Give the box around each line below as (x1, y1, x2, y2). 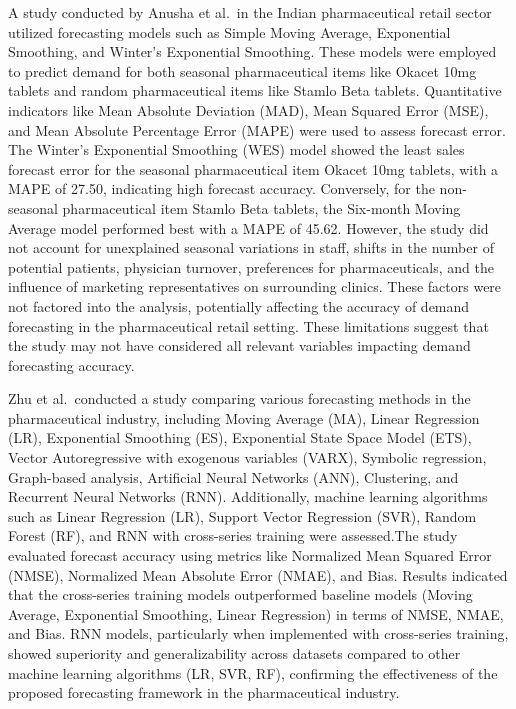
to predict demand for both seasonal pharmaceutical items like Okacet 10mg (8, 60, 477, 81)
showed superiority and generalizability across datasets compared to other (8, 643, 461, 663)
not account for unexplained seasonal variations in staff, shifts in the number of (8, 237, 494, 258)
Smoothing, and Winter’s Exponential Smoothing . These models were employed (8, 41, 497, 62)
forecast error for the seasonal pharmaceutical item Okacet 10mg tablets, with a (8, 158, 499, 179)
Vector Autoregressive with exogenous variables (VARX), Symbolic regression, (8, 447, 487, 468)
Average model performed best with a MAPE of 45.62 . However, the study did (8, 217, 489, 238)
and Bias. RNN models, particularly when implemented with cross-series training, (8, 623, 509, 644)
